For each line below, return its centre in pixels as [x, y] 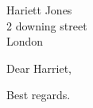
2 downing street [47, 25]
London [25, 41]
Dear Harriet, [39, 68]
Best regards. [39, 95]
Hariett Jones [39, 10]
